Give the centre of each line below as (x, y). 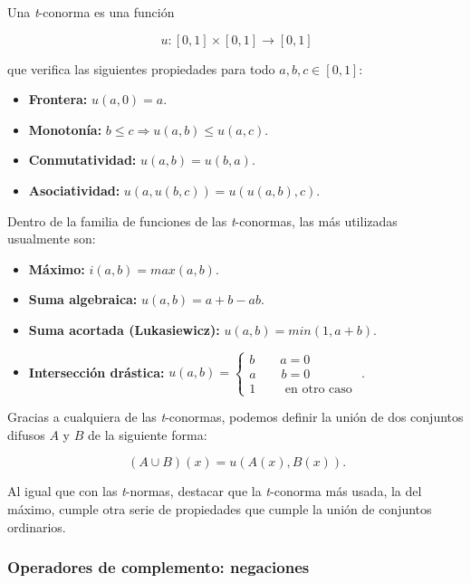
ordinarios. (37, 526)
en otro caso (318, 389)
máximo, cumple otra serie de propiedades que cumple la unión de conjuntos (220, 508)
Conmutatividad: (82, 160)
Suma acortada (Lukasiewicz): (124, 329)
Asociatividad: (74, 190)
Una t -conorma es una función (91, 12)
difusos (26, 434)
